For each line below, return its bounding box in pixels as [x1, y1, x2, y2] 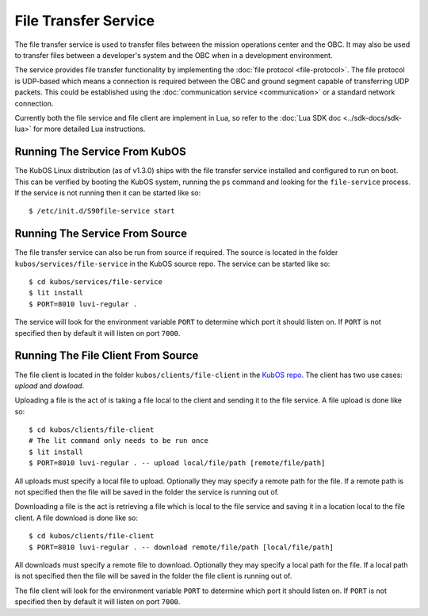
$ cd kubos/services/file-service [29, 278, 162, 287]
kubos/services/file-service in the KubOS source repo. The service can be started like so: [14, 259, 331, 268]
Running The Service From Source [14, 227, 188, 241]
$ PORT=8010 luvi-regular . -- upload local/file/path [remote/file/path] [29, 459, 326, 468]
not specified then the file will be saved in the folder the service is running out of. [14, 487, 280, 497]
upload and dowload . [14, 381, 85, 391]
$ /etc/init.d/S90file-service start [29, 206, 176, 216]
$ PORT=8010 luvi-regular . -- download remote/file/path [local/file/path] [29, 542, 334, 552]
